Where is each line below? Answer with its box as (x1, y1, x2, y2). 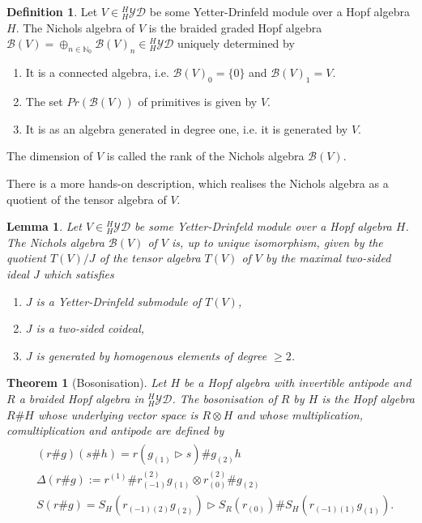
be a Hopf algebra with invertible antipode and (184, 374, 411, 391)
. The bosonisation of (172, 389, 277, 406)
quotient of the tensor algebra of (6, 190, 167, 207)
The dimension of (6, 147, 93, 164)
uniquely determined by (177, 35, 295, 52)
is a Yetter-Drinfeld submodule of (36, 292, 202, 309)
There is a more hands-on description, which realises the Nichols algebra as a (6, 174, 389, 191)
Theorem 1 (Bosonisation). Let (6, 374, 167, 391)
